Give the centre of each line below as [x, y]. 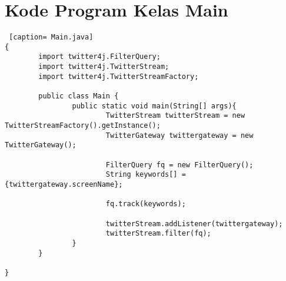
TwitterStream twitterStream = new [175, 116]
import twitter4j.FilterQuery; [99, 57]
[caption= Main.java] [51, 37]
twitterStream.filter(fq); [158, 234]
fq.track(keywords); [146, 204]
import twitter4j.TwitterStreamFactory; [119, 76]
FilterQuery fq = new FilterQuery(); [179, 165]
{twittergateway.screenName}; [64, 184]
